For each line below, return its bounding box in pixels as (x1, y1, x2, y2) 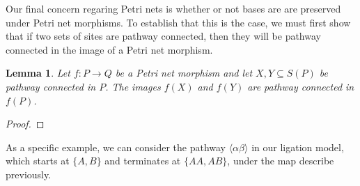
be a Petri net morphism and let (115, 65, 253, 80)
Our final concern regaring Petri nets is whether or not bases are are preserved (6, 1, 341, 15)
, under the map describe (227, 153, 334, 168)
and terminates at (104, 153, 181, 168)
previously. (6, 166, 52, 181)
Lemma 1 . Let (6, 65, 70, 80)
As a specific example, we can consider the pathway (6, 139, 226, 154)
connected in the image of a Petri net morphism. (6, 42, 213, 56)
